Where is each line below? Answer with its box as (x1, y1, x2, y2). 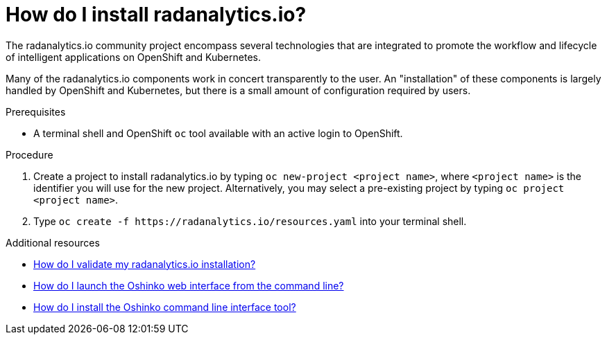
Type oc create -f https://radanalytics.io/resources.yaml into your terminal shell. (33, 215, 467, 227)
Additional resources (6, 236, 100, 249)
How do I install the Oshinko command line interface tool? (33, 301, 296, 313)
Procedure (6, 148, 53, 161)
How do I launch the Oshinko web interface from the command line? (33, 279, 344, 292)
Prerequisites (6, 105, 66, 118)
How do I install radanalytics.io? (6, 3, 307, 26)
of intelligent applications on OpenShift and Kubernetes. (6, 51, 261, 63)
